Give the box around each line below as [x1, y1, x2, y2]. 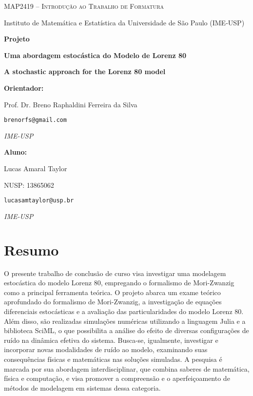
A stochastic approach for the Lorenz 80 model [4, 66, 166, 77]
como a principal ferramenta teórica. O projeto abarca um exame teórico [4, 287, 221, 297]
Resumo [4, 239, 59, 259]
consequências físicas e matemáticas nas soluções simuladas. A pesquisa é [4, 354, 222, 364]
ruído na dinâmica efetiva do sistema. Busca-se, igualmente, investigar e [4, 335, 218, 345]
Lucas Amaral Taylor [4, 163, 67, 173]
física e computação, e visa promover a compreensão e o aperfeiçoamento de [4, 373, 230, 383]
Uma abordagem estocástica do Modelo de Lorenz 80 [4, 50, 187, 60]
